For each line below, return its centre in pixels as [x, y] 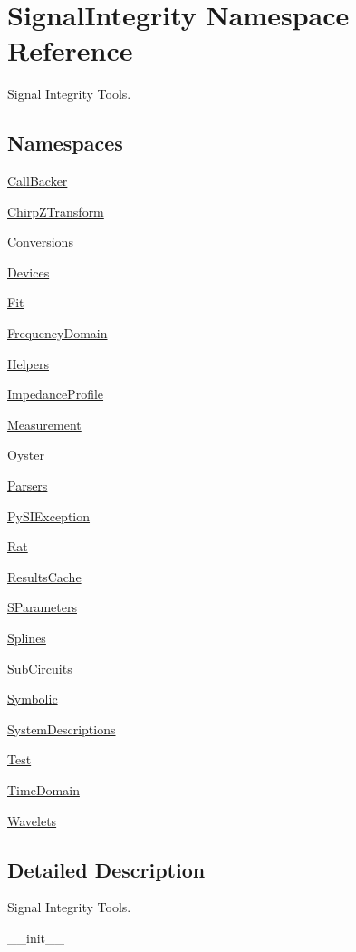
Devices [29, 272]
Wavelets [32, 820]
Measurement [44, 424]
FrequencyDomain [58, 333]
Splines [27, 638]
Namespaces [65, 143]
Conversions [40, 242]
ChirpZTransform [56, 211]
